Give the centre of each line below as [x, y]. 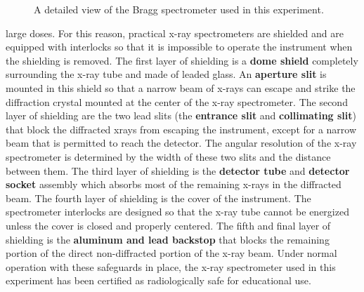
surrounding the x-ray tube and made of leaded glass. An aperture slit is [166, 74]
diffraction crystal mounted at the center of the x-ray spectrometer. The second [177, 101]
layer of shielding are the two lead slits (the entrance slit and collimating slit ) [181, 115]
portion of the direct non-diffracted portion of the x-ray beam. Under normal [171, 253]
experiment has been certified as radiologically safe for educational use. [158, 280]
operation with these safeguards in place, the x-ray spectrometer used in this [171, 266]
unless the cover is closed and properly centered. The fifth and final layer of [168, 225]
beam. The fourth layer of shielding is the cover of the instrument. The [158, 198]
